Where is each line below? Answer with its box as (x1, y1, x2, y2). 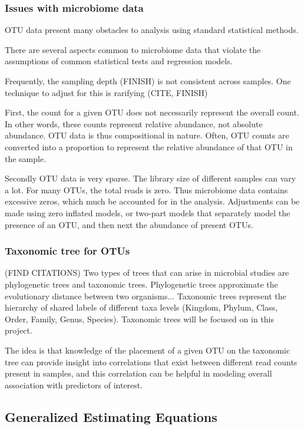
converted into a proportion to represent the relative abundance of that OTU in (5, 140, 293, 153)
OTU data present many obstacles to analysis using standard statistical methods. (5, 24, 299, 36)
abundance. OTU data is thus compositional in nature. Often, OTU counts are (5, 129, 289, 141)
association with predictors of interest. (5, 378, 143, 391)
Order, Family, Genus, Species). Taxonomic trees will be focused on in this (5, 312, 274, 325)
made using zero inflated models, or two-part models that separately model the (5, 206, 290, 219)
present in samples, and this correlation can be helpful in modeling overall (5, 367, 272, 379)
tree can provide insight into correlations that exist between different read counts (5, 355, 298, 368)
